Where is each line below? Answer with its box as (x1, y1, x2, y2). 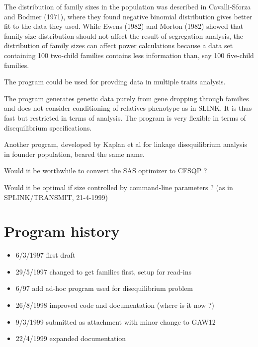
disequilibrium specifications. (4, 122, 92, 133)
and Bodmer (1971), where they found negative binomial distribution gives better (4, 11, 253, 21)
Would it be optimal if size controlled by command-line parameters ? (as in (4, 182, 233, 192)
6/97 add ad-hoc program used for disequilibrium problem (15, 283, 193, 293)
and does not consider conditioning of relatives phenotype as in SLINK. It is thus (4, 103, 252, 113)
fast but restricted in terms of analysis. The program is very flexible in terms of (4, 112, 246, 123)
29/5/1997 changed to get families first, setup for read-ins (15, 266, 191, 277)
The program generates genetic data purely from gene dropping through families (4, 93, 249, 103)
